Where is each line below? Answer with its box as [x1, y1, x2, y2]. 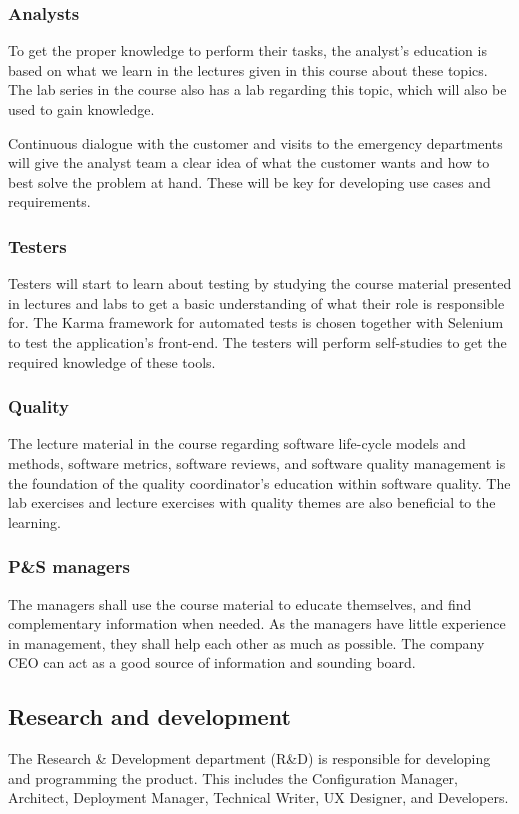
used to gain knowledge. [8, 99, 155, 119]
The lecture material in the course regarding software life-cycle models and [8, 433, 466, 454]
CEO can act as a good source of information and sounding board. [8, 652, 416, 673]
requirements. [8, 191, 91, 212]
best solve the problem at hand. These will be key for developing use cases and [8, 171, 491, 192]
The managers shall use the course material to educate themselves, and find [8, 593, 472, 614]
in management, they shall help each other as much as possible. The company [8, 632, 485, 653]
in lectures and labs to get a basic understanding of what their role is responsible [8, 292, 505, 313]
